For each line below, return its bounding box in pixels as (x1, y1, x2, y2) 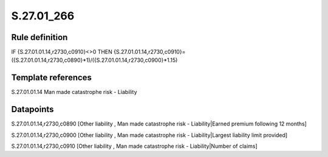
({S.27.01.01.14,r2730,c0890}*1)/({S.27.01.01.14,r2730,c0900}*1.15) (11, 56, 178, 64)
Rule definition (11, 32, 68, 42)
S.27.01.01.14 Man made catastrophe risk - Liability (11, 89, 137, 96)
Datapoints (11, 104, 54, 115)
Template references (11, 73, 92, 83)
